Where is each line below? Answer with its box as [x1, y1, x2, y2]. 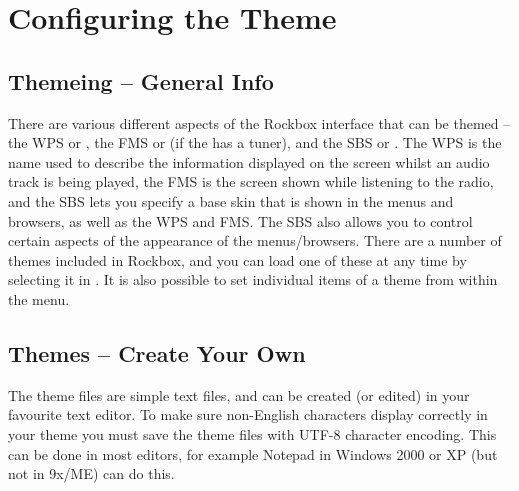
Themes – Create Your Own [8, 337, 306, 368]
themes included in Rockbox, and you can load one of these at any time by [8, 249, 467, 270]
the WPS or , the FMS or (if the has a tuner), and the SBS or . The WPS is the [8, 132, 502, 153]
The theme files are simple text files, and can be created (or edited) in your [8, 384, 470, 405]
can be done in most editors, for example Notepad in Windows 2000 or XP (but [8, 443, 498, 464]
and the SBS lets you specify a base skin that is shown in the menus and [8, 190, 454, 211]
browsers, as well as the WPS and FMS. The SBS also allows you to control [8, 210, 473, 231]
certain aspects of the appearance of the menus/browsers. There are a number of [8, 230, 502, 251]
